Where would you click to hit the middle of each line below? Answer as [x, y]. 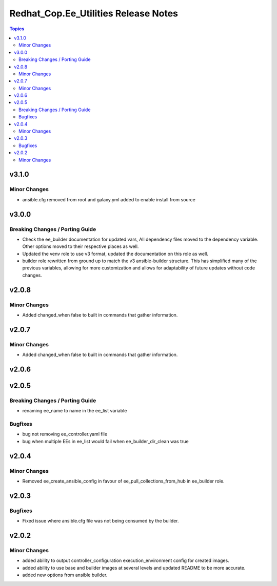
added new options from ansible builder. [65, 575]
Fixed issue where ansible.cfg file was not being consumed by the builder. [101, 521]
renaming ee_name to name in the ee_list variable [75, 411]
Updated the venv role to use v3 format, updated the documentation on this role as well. [115, 254]
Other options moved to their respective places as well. [81, 246]
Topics [17, 29]
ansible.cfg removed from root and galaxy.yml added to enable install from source [109, 199]
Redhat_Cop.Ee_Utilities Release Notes [94, 13]
